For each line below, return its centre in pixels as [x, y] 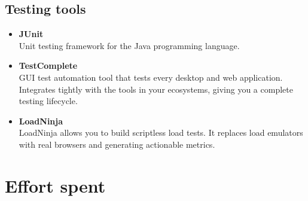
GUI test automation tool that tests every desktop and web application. [151, 77]
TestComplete [48, 66]
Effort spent [55, 185]
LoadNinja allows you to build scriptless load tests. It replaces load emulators [161, 133]
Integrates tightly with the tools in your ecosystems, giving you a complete [156, 89]
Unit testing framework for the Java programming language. [129, 45]
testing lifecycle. [48, 101]
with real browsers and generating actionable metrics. [117, 144]
